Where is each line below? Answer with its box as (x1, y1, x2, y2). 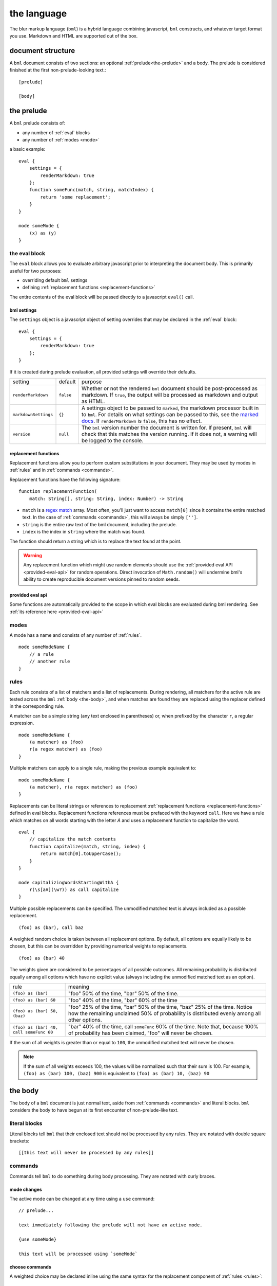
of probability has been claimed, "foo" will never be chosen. (68, 1029, 213, 1037)
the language (9, 8, 67, 19)
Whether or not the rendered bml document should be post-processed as (81, 385, 258, 392)
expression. (9, 720, 34, 726)
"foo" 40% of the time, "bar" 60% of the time (68, 996, 178, 1004)
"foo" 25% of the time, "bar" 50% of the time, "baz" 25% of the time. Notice (68, 1003, 252, 1010)
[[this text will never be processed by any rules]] (18, 1150, 154, 1156)
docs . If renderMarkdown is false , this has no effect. (81, 417, 202, 424)
